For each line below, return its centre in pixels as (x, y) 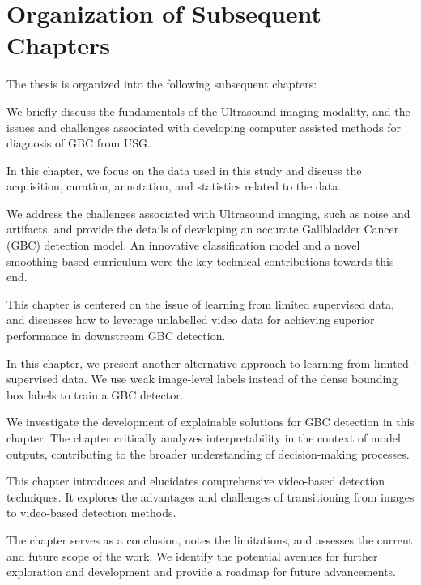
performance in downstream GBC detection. (116, 336)
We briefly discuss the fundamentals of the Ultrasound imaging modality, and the (208, 111)
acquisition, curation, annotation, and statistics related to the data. (174, 186)
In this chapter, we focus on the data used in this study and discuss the (184, 170)
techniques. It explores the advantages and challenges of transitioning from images (210, 496)
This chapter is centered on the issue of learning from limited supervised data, (200, 303)
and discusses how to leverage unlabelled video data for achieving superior (191, 320)
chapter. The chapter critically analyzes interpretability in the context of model (204, 438)
